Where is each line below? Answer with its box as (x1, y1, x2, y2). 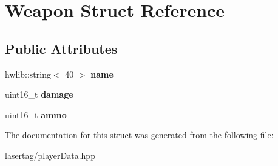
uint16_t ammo (5, 108, 67, 121)
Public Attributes (5, 39, 118, 58)
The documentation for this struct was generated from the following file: (5, 128, 274, 141)
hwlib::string (5, 67, 51, 80)
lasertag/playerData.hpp (5, 148, 95, 161)
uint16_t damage (5, 88, 73, 101)
